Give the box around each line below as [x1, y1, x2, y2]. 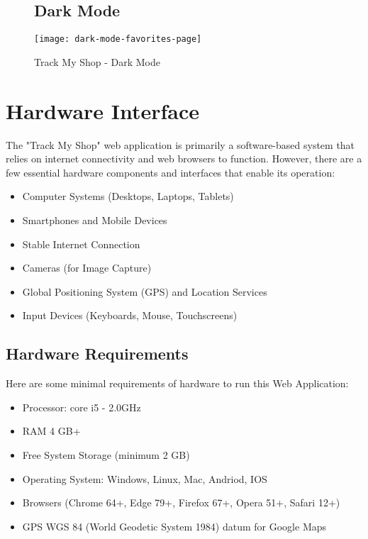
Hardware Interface [6, 96, 200, 125]
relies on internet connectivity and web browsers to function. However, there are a [6, 151, 362, 166]
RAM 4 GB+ [22, 423, 81, 438]
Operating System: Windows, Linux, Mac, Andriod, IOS [22, 471, 267, 486]
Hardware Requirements [6, 343, 189, 365]
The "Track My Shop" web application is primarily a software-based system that [6, 137, 355, 152]
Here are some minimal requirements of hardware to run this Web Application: [6, 376, 349, 391]
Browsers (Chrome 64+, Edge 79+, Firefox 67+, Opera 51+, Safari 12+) [22, 495, 340, 510]
